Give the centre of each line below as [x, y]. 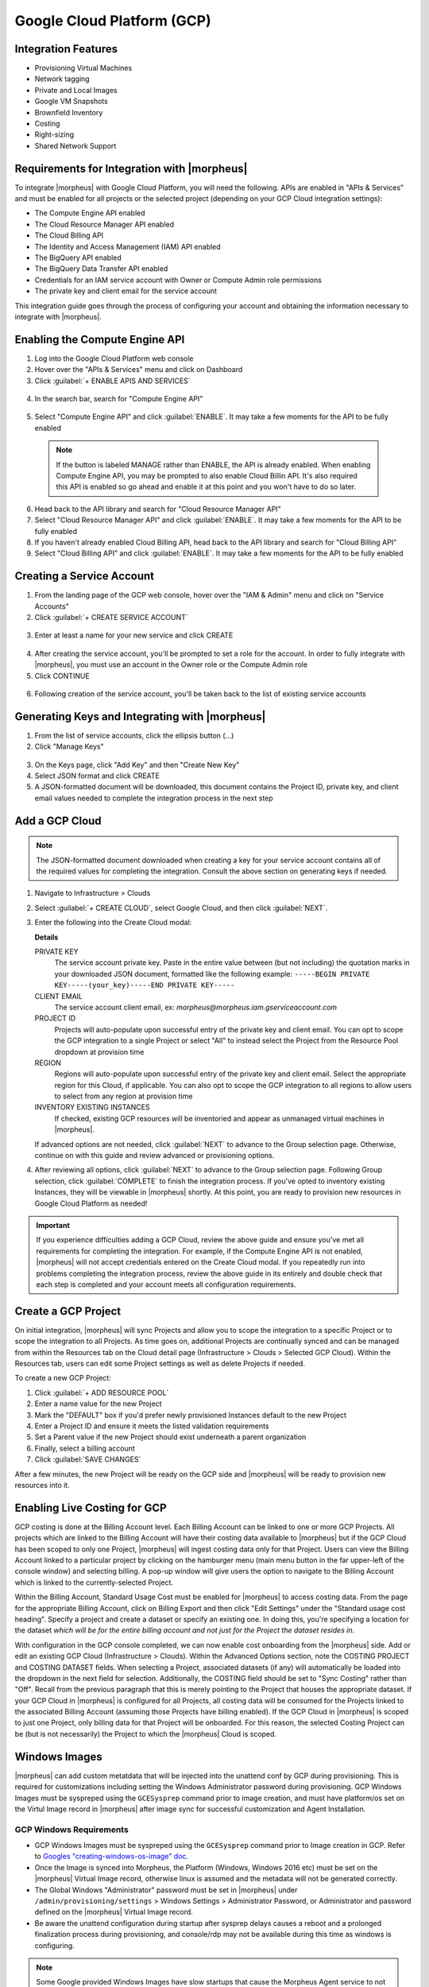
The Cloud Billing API [69, 235]
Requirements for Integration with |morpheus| [131, 168]
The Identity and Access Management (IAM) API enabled [128, 246]
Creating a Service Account [85, 576]
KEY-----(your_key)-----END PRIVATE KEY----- [145, 985]
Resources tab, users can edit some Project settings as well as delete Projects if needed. [160, 1364]
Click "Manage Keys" [69, 746]
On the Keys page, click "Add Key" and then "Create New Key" [137, 765]
